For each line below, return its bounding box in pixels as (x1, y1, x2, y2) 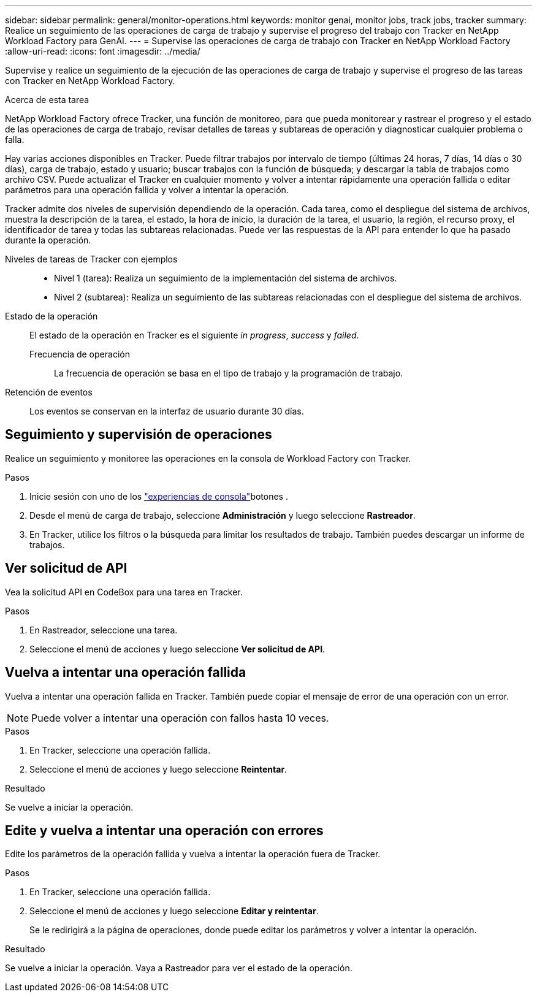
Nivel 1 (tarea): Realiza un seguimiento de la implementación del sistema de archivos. (54, 273, 397, 283)
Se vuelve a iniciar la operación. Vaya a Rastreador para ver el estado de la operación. (5, 963, 352, 974)
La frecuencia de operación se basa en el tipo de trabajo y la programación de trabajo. (54, 368, 403, 378)
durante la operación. (5, 235, 91, 245)
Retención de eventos (5, 387, 93, 397)
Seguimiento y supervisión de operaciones (5, 427, 272, 443)
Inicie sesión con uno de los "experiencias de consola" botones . (29, 491, 288, 502)
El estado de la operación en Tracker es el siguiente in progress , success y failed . (29, 330, 359, 340)
